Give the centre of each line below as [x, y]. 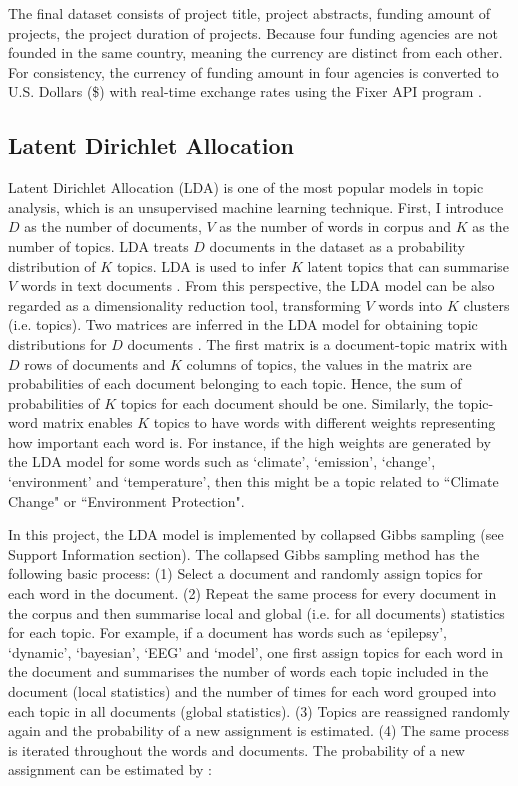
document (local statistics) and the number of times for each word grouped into [252, 691]
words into [410, 304]
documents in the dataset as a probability [337, 245]
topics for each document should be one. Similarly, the [287, 402]
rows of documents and [95, 363]
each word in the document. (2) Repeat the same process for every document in [252, 593]
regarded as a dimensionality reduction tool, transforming [184, 304]
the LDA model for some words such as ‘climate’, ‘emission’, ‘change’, [222, 461]
